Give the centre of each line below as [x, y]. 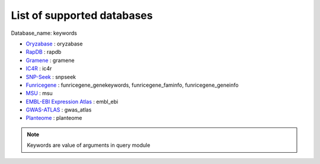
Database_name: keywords [44, 33]
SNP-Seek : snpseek [51, 77]
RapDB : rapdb [44, 52]
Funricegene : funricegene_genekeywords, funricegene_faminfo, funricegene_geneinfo [132, 85]
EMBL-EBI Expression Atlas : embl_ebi [72, 101]
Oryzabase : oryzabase [54, 44]
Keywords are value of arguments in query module [89, 145]
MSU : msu [39, 93]
